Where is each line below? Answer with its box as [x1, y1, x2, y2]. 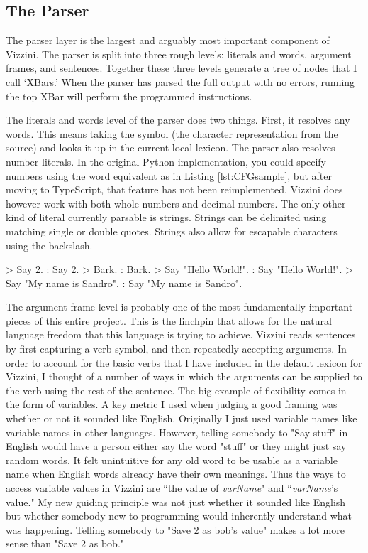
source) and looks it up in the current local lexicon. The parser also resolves [6, 140, 335, 155]
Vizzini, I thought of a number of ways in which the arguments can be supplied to [6, 369, 362, 384]
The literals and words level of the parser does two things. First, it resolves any [6, 112, 350, 127]
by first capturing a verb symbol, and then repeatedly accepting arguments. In [6, 341, 347, 356]
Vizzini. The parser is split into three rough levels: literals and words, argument [6, 46, 352, 61]
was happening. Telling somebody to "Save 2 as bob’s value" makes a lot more [6, 522, 345, 537]
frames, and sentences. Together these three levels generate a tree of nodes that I [6, 60, 357, 75]
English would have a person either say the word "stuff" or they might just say [6, 439, 347, 453]
